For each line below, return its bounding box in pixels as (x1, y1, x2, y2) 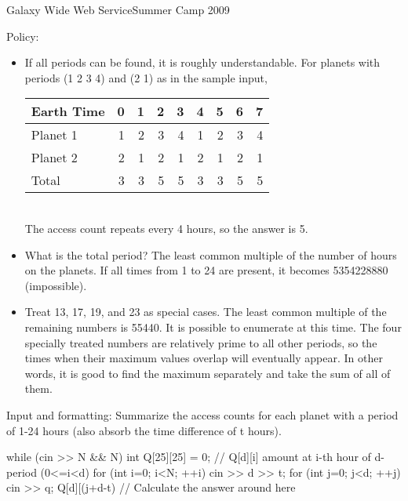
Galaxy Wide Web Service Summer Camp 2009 (6, 2, 230, 17)
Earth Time (31, 102, 105, 121)
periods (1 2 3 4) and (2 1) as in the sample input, (24, 69, 268, 85)
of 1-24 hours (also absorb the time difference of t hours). (6, 422, 282, 438)
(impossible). (24, 277, 87, 293)
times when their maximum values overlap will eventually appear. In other (24, 350, 383, 366)
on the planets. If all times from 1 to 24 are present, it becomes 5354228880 (24, 262, 388, 278)
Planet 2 (31, 148, 78, 167)
